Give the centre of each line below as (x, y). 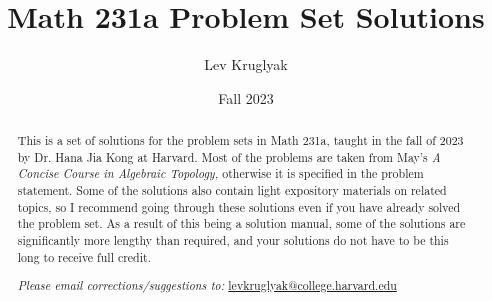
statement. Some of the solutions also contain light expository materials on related (232, 190)
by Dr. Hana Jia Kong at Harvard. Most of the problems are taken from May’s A (229, 156)
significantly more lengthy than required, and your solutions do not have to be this (233, 240)
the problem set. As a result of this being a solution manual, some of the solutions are (241, 223)
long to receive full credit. (84, 256)
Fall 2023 (246, 97)
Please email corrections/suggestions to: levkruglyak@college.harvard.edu (207, 285)
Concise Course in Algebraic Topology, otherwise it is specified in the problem (220, 173)
